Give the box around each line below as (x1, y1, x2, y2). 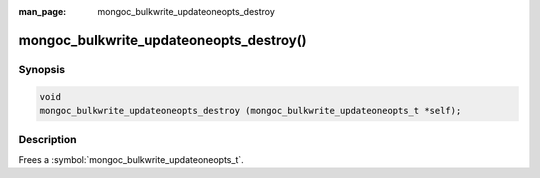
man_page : (18, 6, 67, 17)
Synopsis (18, 62, 65, 76)
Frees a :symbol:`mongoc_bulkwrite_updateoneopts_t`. (18, 153, 244, 165)
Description (18, 133, 77, 147)
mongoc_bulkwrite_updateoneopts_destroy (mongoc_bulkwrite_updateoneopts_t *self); (39, 105, 462, 116)
